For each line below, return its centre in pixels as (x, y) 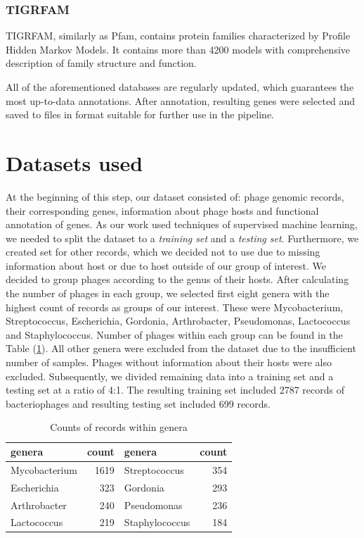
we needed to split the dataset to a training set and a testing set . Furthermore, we (182, 238)
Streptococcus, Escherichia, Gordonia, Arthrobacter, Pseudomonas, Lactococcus (178, 321)
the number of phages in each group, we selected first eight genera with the (168, 293)
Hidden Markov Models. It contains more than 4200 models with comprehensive (178, 49)
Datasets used (74, 162)
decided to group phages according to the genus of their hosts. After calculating (177, 279)
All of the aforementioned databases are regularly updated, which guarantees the (180, 87)
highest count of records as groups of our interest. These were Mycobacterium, (175, 307)
